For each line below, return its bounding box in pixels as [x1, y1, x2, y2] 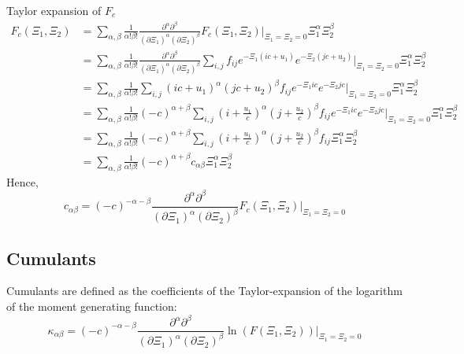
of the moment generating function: [6, 297, 177, 314]
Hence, [6, 173, 39, 190]
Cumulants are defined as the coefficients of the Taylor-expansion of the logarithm [6, 282, 403, 299]
